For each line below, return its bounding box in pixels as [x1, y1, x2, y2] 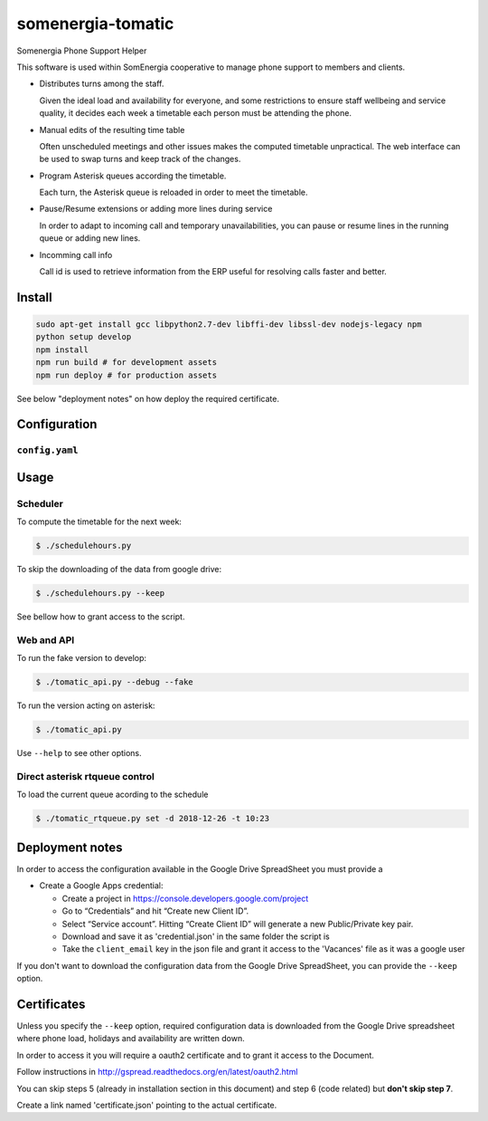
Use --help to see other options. [16, 748, 142, 759]
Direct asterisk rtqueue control [16, 771, 155, 783]
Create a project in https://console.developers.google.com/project [61, 893, 309, 904]
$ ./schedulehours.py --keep [35, 589, 165, 599]
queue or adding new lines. [39, 233, 141, 244]
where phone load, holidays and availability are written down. [16, 1033, 245, 1044]
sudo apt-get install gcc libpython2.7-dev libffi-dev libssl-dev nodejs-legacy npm [35, 320, 422, 330]
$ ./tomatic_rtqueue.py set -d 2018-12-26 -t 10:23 [35, 813, 270, 824]
